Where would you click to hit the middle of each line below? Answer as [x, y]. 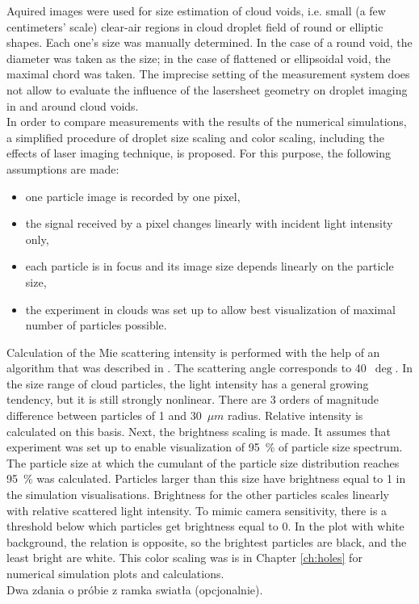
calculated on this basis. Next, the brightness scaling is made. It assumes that [199, 431]
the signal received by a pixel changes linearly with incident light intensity [209, 223]
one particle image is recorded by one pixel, [133, 196]
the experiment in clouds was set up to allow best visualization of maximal [210, 309]
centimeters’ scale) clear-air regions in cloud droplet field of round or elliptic [195, 26]
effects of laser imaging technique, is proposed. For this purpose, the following [199, 153]
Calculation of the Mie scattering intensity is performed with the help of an [193, 352]
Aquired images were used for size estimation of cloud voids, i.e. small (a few [196, 10]
